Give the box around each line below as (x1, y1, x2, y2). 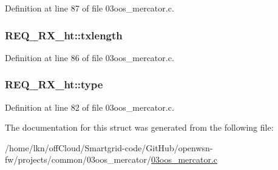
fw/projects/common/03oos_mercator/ (5, 153, 151, 166)
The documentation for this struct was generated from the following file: (5, 121, 274, 134)
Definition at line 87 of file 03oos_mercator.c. (5, 2, 174, 14)
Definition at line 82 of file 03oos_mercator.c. (5, 100, 174, 113)
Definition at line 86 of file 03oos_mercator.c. (5, 51, 174, 64)
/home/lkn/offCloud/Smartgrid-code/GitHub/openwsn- (5, 141, 213, 154)
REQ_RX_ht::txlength (5, 27, 123, 42)
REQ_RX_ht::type (5, 77, 103, 92)
